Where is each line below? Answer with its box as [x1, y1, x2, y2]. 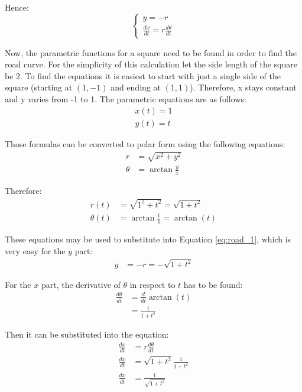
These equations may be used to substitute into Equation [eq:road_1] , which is [5, 233, 291, 245]
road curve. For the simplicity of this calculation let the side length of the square [5, 58, 297, 70]
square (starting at [5, 81, 73, 93]
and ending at [111, 81, 161, 93]
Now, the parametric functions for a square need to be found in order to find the [5, 46, 297, 59]
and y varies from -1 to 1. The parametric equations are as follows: [5, 92, 246, 105]
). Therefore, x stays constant [190, 81, 297, 93]
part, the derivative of [41, 278, 121, 290]
